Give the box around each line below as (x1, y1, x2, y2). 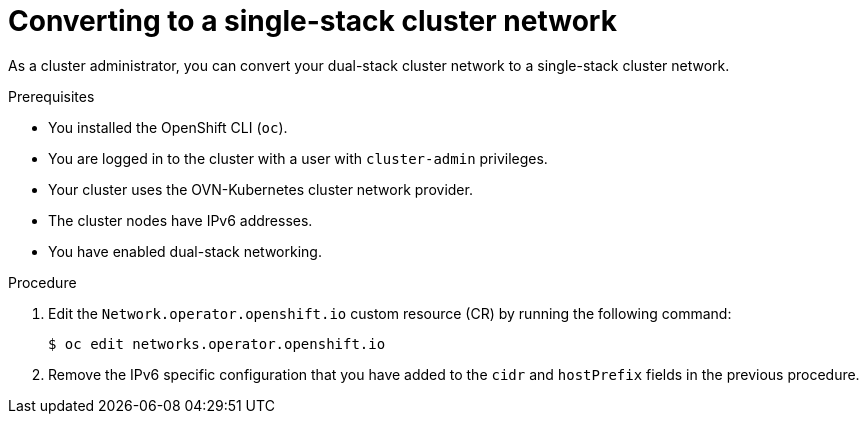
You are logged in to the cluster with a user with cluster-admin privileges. (48, 149, 548, 167)
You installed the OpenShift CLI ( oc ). (48, 118, 288, 136)
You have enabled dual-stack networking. (48, 242, 322, 260)
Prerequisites (8, 87, 95, 105)
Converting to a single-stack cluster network (8, 4, 617, 38)
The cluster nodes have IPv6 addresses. (48, 211, 313, 229)
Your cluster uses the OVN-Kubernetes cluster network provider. (48, 180, 473, 198)
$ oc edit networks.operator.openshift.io (48, 335, 386, 352)
